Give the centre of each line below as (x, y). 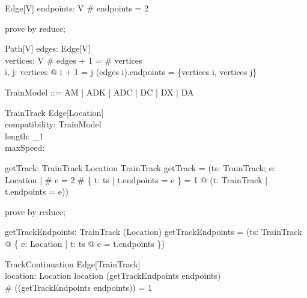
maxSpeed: (25, 147)
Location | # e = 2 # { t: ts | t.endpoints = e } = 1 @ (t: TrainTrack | (136, 179)
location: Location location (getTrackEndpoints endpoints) (113, 275)
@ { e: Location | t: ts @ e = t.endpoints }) (85, 243)
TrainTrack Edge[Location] (54, 112)
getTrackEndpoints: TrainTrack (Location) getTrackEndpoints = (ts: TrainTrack (153, 232)
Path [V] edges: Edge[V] (48, 48)
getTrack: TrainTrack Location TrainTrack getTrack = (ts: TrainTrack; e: (140, 167)
